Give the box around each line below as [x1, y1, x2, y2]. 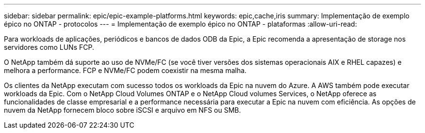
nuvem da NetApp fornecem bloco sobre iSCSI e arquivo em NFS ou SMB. [4, 106, 241, 114]
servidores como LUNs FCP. [4, 43, 94, 51]
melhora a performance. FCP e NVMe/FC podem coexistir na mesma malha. [4, 66, 247, 74]
